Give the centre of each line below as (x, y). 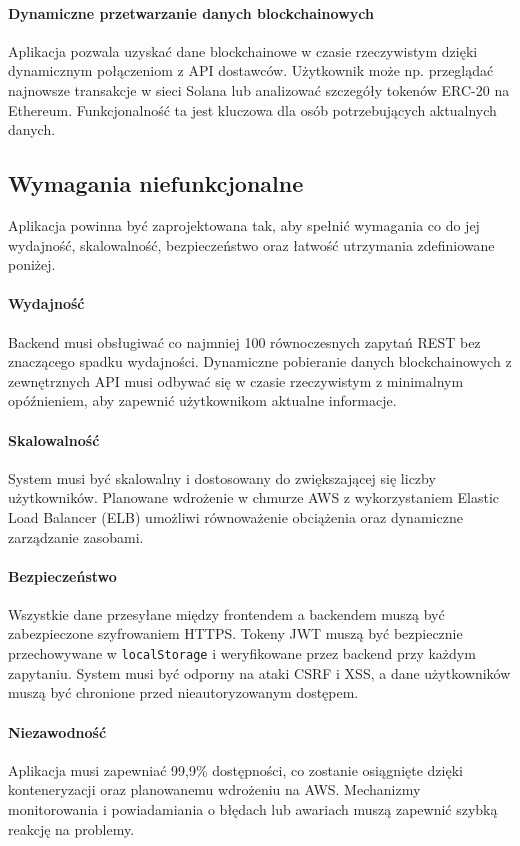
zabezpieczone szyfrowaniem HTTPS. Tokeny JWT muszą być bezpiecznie (235, 633)
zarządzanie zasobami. (76, 536)
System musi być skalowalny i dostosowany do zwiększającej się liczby (222, 477)
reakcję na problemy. (71, 828)
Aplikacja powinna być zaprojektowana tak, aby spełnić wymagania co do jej (244, 224)
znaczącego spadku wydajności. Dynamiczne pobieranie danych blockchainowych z (260, 361)
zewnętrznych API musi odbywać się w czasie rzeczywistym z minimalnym (236, 380)
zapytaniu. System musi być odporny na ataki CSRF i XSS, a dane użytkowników (259, 672)
